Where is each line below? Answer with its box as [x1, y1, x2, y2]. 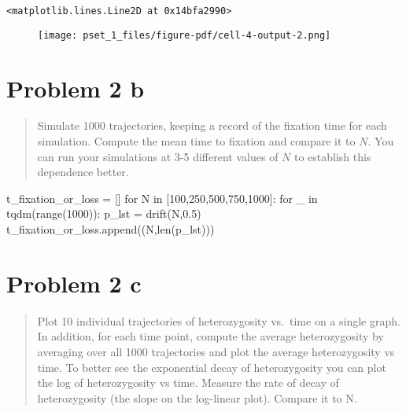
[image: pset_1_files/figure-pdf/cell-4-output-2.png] [38, 29, 331, 41]
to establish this [293, 148, 371, 164]
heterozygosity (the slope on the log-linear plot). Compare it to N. [37, 389, 357, 406]
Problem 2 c [6, 267, 142, 299]
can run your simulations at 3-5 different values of [37, 148, 279, 164]
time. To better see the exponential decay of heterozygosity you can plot [37, 359, 386, 375]
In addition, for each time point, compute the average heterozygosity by [37, 328, 384, 344]
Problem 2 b [6, 72, 145, 104]
